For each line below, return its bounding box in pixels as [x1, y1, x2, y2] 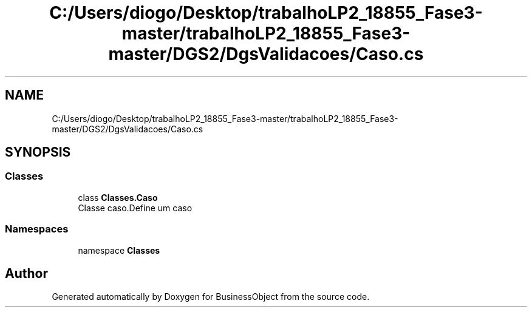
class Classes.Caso [78, 192, 158, 203]
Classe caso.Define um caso [78, 202, 193, 213]
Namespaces [5, 223, 69, 236]
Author [5, 265, 48, 281]
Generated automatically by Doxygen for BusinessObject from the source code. [52, 291, 370, 302]
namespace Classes [78, 245, 160, 256]
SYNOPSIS [5, 144, 71, 160]
